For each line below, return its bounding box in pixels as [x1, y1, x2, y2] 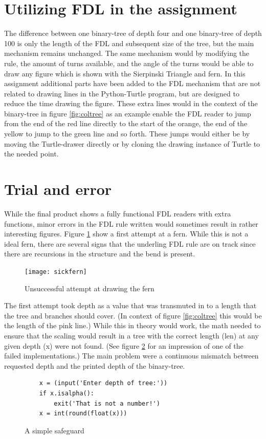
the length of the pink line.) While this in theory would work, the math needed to [4, 320, 261, 331]
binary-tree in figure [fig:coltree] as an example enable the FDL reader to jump [4, 108, 251, 118]
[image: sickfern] [25, 268, 87, 275]
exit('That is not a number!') [54, 400, 160, 407]
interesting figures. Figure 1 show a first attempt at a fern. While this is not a [4, 228, 249, 239]
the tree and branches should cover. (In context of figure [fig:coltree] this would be [4, 310, 262, 321]
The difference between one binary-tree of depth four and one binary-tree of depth [4, 28, 262, 38]
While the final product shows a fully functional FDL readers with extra [4, 208, 231, 218]
